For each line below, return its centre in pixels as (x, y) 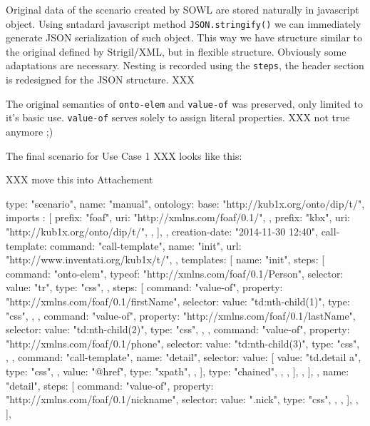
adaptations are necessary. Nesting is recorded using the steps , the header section (185, 65)
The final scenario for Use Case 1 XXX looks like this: (124, 155)
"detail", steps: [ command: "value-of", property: (110, 385)
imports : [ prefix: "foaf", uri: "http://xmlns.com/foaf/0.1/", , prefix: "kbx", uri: (178, 217)
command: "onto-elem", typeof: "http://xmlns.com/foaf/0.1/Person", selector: (175, 273)
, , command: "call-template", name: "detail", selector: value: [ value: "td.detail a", (184, 357)
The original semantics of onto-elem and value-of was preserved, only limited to (184, 103)
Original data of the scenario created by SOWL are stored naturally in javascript (183, 9)
